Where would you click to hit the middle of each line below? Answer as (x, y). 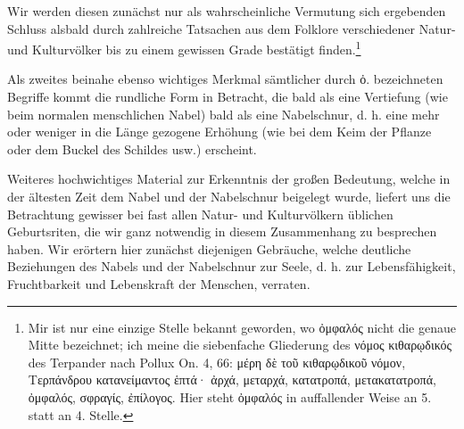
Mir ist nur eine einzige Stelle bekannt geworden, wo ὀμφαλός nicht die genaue (242, 327)
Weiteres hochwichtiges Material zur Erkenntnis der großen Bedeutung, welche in (229, 179)
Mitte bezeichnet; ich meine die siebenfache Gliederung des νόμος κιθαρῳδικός (240, 345)
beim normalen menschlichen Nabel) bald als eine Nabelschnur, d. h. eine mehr (224, 114)
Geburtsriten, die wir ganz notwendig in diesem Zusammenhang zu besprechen (222, 231)
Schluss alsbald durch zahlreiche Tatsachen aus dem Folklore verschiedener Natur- (232, 28)
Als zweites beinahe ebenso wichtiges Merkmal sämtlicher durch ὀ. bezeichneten (225, 79)
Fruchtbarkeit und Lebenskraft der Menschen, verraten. (159, 283)
